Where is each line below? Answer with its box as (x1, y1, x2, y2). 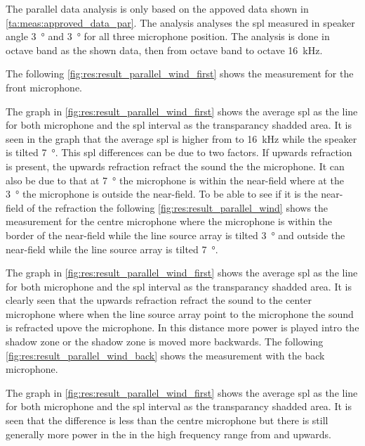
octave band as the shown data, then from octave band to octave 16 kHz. (6, 42, 323, 57)
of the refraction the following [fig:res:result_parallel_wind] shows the (27, 200, 328, 215)
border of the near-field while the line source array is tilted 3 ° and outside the (6, 227, 345, 242)
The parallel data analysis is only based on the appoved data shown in (6, 1, 309, 15)
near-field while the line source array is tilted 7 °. (6, 241, 218, 256)
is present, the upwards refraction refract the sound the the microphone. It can (6, 158, 345, 173)
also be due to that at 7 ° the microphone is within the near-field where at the (6, 172, 344, 187)
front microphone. (6, 79, 82, 94)
